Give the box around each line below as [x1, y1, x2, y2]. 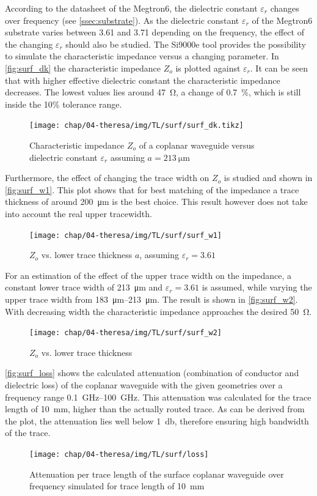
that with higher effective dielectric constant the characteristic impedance [5, 73, 280, 86]
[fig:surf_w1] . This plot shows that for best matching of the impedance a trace [5, 183, 299, 196]
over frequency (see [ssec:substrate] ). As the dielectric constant [5, 13, 239, 26]
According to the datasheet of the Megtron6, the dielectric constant [5, 2, 258, 14]
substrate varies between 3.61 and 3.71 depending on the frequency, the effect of [5, 26, 304, 39]
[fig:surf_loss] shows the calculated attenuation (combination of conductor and [5, 366, 299, 379]
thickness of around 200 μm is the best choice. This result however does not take [5, 195, 308, 208]
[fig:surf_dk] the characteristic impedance [5, 61, 161, 74]
